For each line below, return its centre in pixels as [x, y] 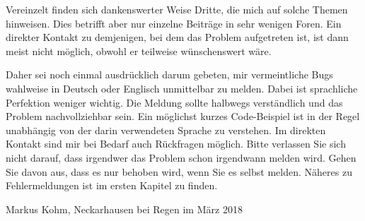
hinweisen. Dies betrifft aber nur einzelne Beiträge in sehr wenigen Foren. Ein [174, 23]
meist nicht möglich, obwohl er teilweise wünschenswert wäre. [139, 50]
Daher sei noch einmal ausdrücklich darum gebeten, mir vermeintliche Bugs [169, 74]
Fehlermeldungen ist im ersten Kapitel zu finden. [112, 185]
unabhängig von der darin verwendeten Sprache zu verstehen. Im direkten [166, 130]
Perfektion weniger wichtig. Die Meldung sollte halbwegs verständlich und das [174, 102]
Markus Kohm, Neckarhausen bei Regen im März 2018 [124, 209]
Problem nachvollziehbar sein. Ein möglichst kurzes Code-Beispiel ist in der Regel [183, 116]
